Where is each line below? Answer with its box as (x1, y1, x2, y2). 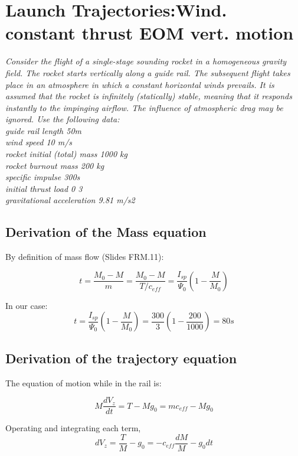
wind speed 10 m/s (5, 136, 73, 148)
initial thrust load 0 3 (5, 182, 83, 194)
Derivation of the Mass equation (5, 223, 207, 241)
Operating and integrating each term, (5, 422, 141, 434)
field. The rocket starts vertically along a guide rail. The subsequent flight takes (5, 66, 290, 79)
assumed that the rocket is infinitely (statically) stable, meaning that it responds (5, 90, 292, 102)
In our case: (5, 299, 48, 311)
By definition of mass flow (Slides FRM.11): (5, 250, 164, 263)
